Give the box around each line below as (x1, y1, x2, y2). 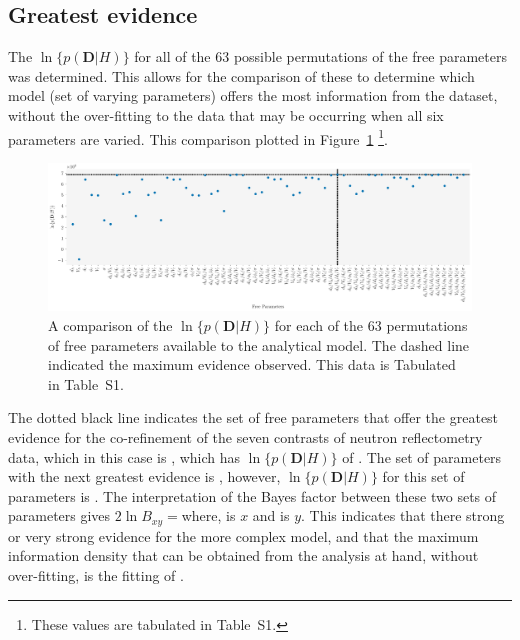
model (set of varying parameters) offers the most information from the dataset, (8, 85, 498, 106)
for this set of (382, 466, 465, 487)
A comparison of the (48, 315, 173, 336)
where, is (181, 505, 236, 526)
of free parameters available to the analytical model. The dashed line (48, 334, 470, 355)
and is (252, 505, 290, 526)
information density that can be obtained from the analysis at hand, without (8, 545, 479, 566)
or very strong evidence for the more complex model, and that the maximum (8, 525, 479, 546)
